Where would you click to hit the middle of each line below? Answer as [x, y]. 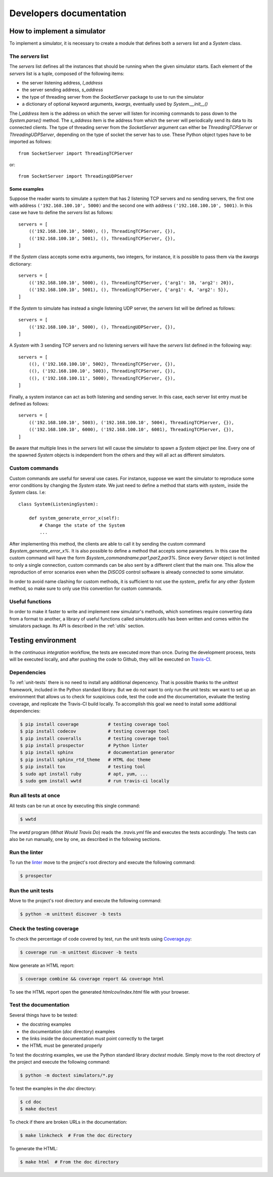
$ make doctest [39, 1109]
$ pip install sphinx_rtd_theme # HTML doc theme [85, 760]
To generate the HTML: [34, 1149]
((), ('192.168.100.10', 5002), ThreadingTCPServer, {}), [102, 364]
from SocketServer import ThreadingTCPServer [76, 153]
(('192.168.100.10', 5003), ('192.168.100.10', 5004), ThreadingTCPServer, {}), [131, 422]
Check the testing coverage [44, 929]
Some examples [27, 189]
